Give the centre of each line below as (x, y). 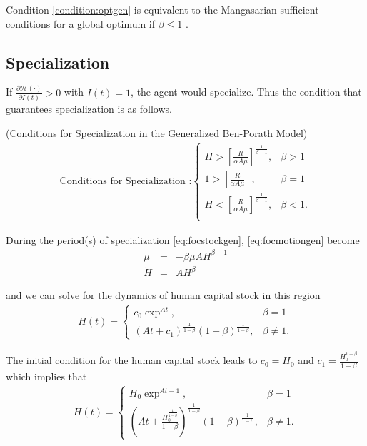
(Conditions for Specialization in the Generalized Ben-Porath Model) (157, 132)
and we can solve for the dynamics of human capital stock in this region (163, 295)
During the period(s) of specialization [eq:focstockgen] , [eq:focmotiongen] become (183, 239)
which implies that (46, 376)
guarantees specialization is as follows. (89, 109)
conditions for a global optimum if (80, 23)
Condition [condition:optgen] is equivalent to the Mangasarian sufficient (162, 9)
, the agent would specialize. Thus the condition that (246, 92)
